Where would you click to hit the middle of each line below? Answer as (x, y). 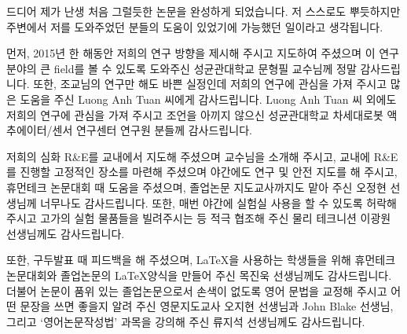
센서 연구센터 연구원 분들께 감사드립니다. (152, 130)
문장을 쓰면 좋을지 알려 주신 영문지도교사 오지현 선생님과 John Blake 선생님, (207, 306)
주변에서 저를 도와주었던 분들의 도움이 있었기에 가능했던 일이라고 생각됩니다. (195, 26)
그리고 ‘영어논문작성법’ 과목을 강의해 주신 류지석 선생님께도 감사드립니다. (186, 321)
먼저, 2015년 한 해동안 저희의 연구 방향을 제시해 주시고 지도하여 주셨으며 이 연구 (203, 53)
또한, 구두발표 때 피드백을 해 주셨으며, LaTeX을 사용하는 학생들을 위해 (179, 260)
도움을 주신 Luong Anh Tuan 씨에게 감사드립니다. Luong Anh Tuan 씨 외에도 (208, 99)
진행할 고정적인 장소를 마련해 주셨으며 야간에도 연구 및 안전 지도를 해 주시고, (209, 172)
